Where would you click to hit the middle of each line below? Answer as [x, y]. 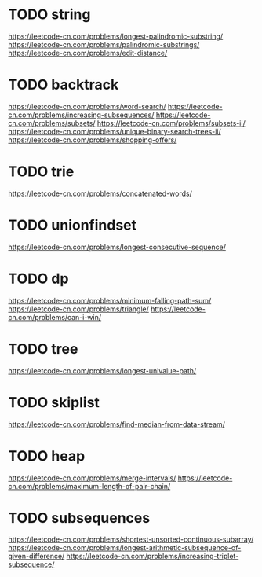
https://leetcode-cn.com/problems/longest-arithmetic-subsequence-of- [125, 548]
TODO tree [43, 349]
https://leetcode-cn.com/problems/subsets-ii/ [171, 123]
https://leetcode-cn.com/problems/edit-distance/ [88, 53]
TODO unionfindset [73, 225]
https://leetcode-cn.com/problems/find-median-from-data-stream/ [117, 424]
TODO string [49, 15]
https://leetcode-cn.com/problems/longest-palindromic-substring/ [116, 36]
